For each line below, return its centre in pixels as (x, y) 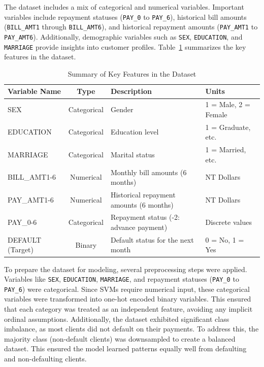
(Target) (21, 249)
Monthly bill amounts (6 (148, 172)
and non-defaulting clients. (45, 359)
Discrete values (228, 222)
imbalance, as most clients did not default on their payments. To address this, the (131, 329)
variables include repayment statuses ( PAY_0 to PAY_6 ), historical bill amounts (125, 16)
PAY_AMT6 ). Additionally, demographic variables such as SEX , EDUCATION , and (123, 36)
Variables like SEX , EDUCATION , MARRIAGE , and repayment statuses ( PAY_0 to (122, 279)
